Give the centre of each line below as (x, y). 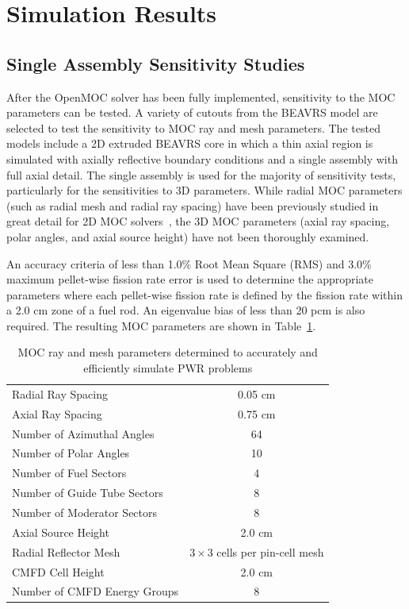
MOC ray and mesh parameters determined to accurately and (168, 352)
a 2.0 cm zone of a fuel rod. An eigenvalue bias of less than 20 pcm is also (186, 310)
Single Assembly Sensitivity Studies (156, 63)
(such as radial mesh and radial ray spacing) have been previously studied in (193, 205)
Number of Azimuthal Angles (83, 433)
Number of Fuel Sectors (69, 473)
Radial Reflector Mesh (66, 551)
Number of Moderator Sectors (85, 512)
